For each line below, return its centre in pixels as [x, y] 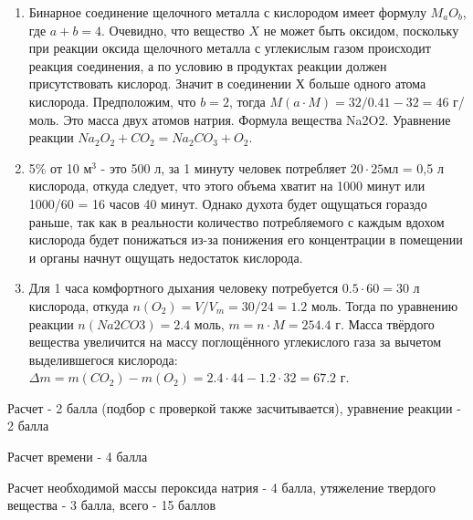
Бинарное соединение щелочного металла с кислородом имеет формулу [227, 12]
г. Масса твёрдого [385, 323]
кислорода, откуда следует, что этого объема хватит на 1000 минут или [227, 186]
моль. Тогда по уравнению [384, 305]
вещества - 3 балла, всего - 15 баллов [112, 505]
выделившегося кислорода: [103, 359]
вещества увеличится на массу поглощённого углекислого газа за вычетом [235, 342]
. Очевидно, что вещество [173, 30]
